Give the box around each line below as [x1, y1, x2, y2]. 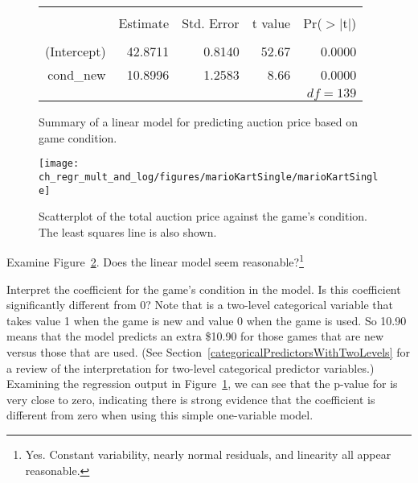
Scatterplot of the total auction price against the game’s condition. [39, 208, 367, 225]
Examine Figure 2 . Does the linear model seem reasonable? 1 [6, 251, 304, 270]
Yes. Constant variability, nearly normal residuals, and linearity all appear [25, 445, 391, 462]
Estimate [118, 14, 170, 32]
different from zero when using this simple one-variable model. [6, 407, 313, 423]
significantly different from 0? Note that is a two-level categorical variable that [6, 296, 393, 313]
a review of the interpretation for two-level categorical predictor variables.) [6, 359, 375, 376]
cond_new [47, 65, 106, 84]
